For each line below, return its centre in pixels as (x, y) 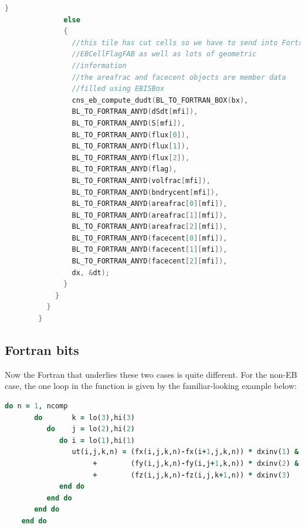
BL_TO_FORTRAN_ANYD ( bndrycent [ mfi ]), (145, 192)
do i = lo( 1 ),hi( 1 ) (97, 440)
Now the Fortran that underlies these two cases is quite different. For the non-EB (151, 374)
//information (99, 65)
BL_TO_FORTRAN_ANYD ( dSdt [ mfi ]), (135, 112)
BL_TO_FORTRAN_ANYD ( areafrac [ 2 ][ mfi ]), (150, 227)
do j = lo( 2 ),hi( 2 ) (91, 429)
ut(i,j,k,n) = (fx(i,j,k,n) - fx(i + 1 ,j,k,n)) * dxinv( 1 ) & (185, 452)
